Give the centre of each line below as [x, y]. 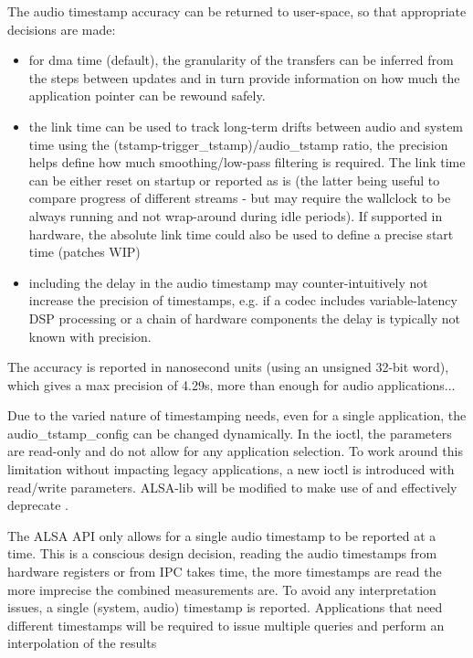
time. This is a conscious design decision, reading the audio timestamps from [222, 553]
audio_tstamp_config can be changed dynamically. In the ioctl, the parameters [230, 433]
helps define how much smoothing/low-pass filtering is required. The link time [247, 162]
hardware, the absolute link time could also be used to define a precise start [241, 233]
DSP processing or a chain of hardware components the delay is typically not [244, 318]
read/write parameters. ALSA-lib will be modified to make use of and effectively [232, 487]
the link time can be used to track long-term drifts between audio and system [246, 126]
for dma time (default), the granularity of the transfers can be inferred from [241, 60]
